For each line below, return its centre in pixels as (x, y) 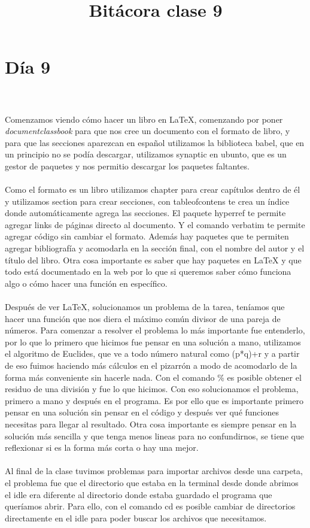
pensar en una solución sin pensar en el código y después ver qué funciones (142, 412)
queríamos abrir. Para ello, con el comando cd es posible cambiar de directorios (150, 506)
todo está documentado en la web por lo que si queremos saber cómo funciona (148, 271)
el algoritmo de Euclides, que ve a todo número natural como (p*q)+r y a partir (152, 353)
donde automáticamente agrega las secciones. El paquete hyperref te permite (145, 213)
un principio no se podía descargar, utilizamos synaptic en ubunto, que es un (146, 154)
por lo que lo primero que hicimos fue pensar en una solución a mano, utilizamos (153, 342)
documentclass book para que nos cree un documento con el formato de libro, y (148, 131)
